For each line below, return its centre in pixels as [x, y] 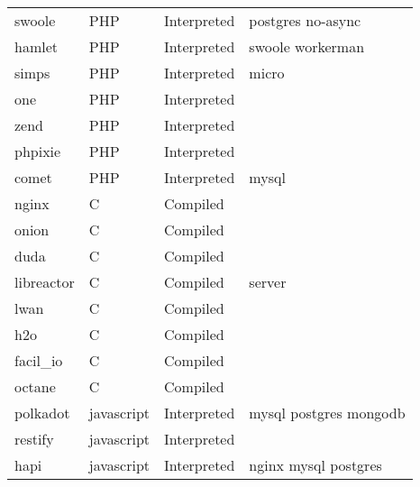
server [268, 282]
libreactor [45, 282]
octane [35, 386]
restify [34, 439]
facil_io [39, 360]
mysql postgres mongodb [327, 413]
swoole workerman [307, 46]
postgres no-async [305, 20]
